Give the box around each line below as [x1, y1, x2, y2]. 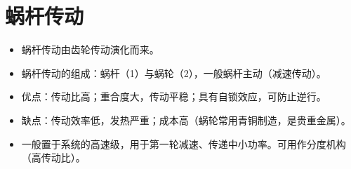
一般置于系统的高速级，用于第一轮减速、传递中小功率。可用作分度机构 [21, 136, 346, 151]
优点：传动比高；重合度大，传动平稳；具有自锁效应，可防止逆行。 [21, 89, 326, 104]
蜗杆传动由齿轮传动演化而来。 [21, 42, 159, 57]
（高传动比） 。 [21, 150, 86, 165]
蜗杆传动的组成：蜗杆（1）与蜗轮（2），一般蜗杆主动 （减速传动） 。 [21, 65, 326, 80]
